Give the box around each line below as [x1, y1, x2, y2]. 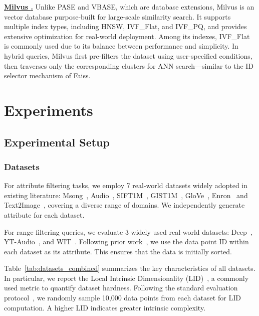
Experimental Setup [4, 134, 110, 149]
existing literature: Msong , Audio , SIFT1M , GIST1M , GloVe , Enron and [4, 190, 248, 200]
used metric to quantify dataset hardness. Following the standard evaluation [4, 282, 238, 293]
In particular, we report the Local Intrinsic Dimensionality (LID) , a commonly [4, 272, 249, 283]
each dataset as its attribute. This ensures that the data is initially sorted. [4, 246, 232, 256]
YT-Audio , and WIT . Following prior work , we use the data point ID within [4, 236, 249, 247]
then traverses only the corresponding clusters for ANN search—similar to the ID [4, 60, 254, 71]
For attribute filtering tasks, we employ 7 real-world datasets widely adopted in [4, 180, 248, 191]
